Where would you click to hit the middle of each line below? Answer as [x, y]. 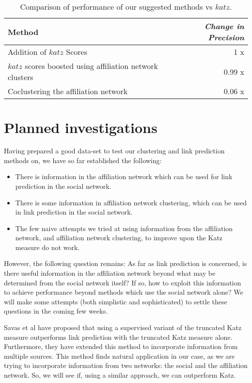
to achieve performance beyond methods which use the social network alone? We [124, 292]
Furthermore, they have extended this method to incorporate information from [121, 346]
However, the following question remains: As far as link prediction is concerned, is [126, 263]
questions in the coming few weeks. [56, 311]
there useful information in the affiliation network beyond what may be [110, 273]
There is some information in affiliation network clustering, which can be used [131, 202]
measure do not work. [47, 247]
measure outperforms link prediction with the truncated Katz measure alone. [118, 337]
